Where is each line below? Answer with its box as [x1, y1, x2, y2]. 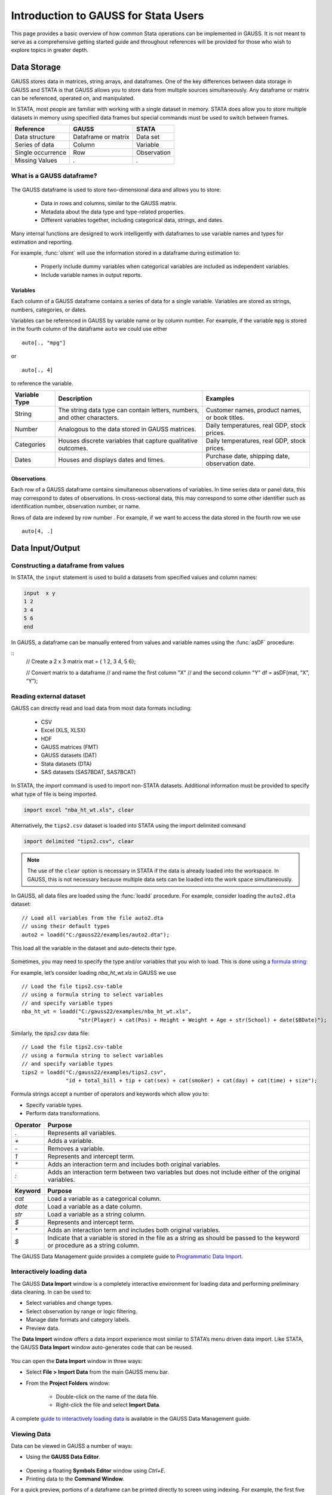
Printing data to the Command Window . [26, 1475, 125, 1482]
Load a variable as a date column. [47, 1202, 143, 1210]
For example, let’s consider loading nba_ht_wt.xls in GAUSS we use [11, 969, 176, 976]
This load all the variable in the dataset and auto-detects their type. [11, 944, 177, 951]
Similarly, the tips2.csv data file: [11, 1030, 90, 1037]
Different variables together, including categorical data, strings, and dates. [41, 216, 224, 224]
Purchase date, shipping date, [205, 452, 290, 460]
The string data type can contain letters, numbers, [58, 406, 199, 414]
